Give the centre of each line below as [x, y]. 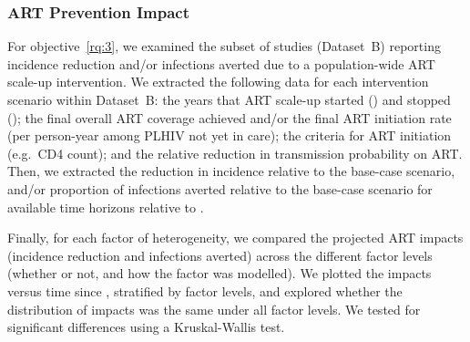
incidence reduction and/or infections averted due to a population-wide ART [221, 63]
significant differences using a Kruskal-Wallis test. [146, 327]
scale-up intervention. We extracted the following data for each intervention [218, 82]
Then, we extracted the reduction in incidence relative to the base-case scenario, [231, 171]
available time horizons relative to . [106, 207]
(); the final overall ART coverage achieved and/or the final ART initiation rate [230, 117]
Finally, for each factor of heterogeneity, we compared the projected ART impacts [235, 238]
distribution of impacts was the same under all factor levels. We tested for [214, 309]
